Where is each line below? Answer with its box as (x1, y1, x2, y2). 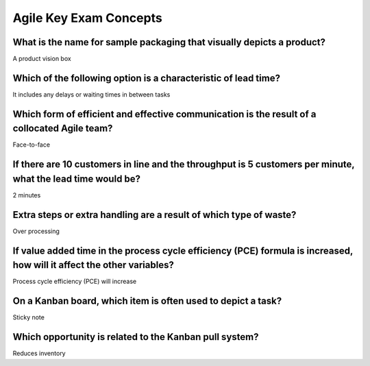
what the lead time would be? (12, 173, 140, 184)
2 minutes (12, 191, 41, 199)
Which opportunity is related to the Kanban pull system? (12, 331, 259, 343)
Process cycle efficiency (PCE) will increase (12, 278, 137, 286)
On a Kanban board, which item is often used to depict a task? (12, 295, 282, 307)
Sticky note (12, 313, 45, 321)
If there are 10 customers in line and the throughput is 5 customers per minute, (12, 158, 355, 171)
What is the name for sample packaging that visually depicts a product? (12, 36, 325, 48)
